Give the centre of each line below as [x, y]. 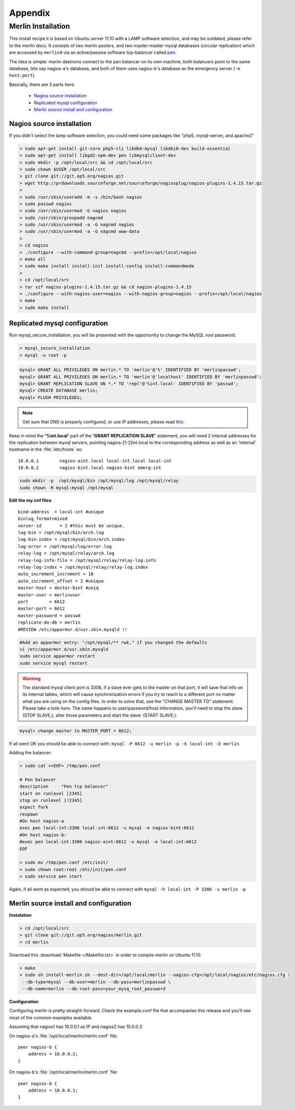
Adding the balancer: [30, 752]
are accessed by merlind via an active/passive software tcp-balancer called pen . [93, 52]
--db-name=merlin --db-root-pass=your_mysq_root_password [94, 989]
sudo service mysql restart [53, 663]
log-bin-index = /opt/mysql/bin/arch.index [71, 539]
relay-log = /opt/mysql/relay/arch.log [66, 553]
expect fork [34, 807]
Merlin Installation [40, 26]
